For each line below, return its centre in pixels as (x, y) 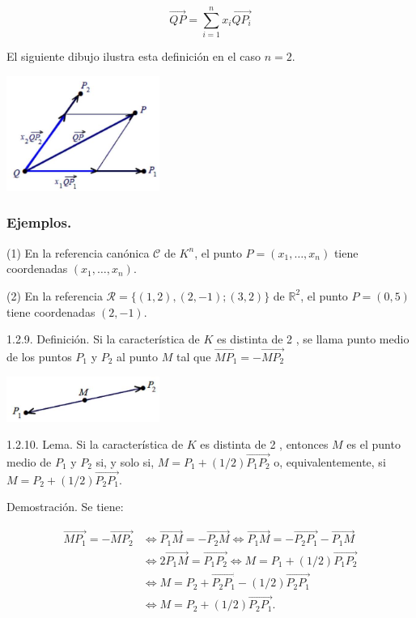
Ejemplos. (39, 222)
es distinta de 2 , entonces (264, 444)
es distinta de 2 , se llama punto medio (313, 339)
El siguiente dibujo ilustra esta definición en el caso (134, 56)
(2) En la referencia (55, 295)
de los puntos (39, 356)
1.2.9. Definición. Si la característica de (103, 339)
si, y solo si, (125, 461)
